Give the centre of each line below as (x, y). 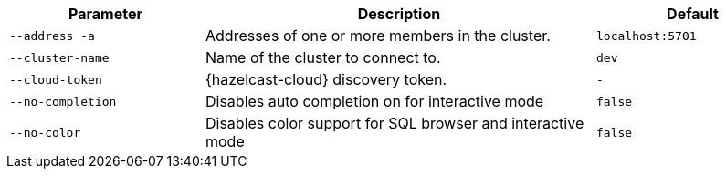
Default (693, 14)
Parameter (105, 14)
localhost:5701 (647, 36)
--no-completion (63, 101)
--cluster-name (59, 57)
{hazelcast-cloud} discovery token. (326, 79)
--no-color (45, 132)
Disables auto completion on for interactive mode (375, 101)
